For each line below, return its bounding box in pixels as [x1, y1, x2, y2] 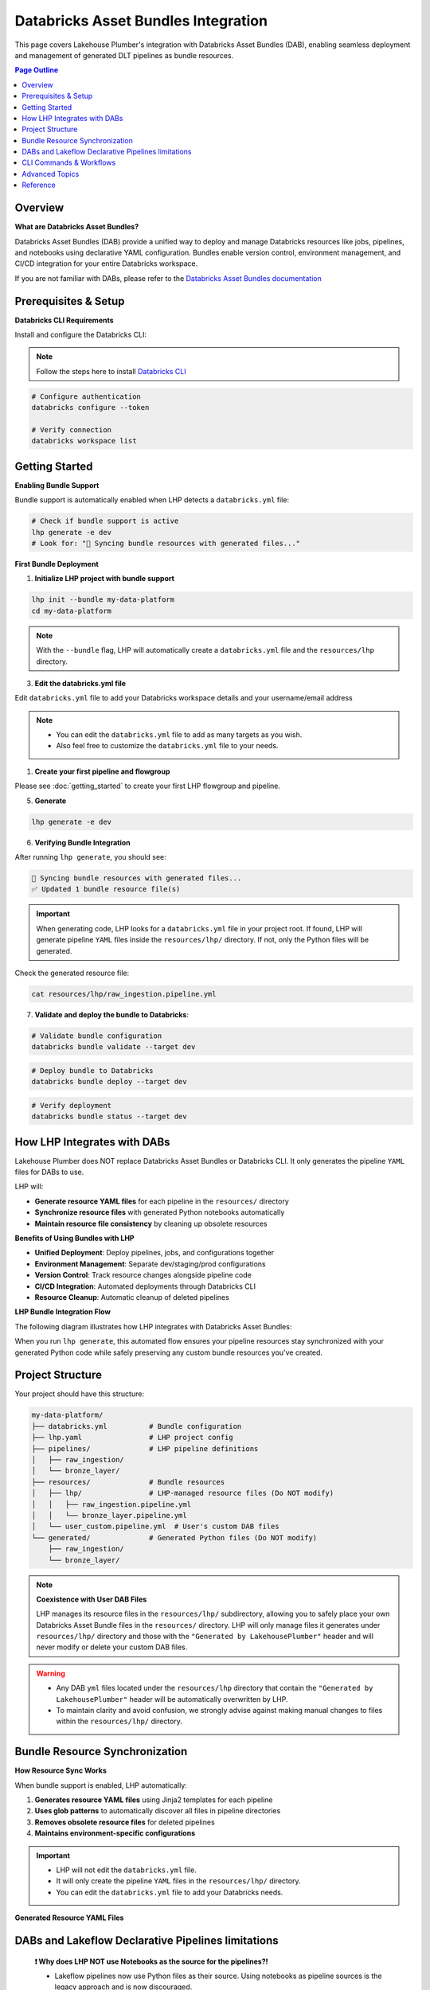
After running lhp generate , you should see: [14, 852, 166, 861]
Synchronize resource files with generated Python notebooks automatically [34, 1208, 285, 1217]
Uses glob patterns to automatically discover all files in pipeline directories [34, 1806, 281, 1816]
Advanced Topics [21, 169, 80, 178]
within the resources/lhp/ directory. [56, 1716, 182, 1727]
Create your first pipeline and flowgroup [34, 767, 170, 776]
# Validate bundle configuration [31, 1031, 162, 1040]
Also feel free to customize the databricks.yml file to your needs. [56, 741, 279, 751]
